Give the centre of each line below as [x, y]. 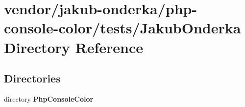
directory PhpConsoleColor [49, 98]
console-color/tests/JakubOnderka [122, 28]
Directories [32, 78]
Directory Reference [74, 47]
